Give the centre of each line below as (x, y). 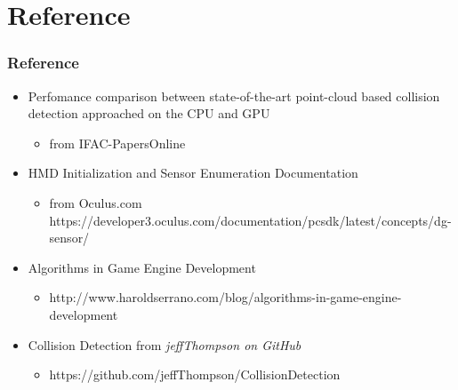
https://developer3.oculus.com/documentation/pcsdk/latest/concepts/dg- (250, 220)
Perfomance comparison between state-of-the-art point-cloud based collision (234, 96)
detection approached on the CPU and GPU (149, 113)
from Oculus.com (96, 202)
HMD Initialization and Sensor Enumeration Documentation (193, 173)
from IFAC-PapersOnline (117, 143)
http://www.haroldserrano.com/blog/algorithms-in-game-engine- (225, 297)
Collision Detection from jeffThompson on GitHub (165, 344)
